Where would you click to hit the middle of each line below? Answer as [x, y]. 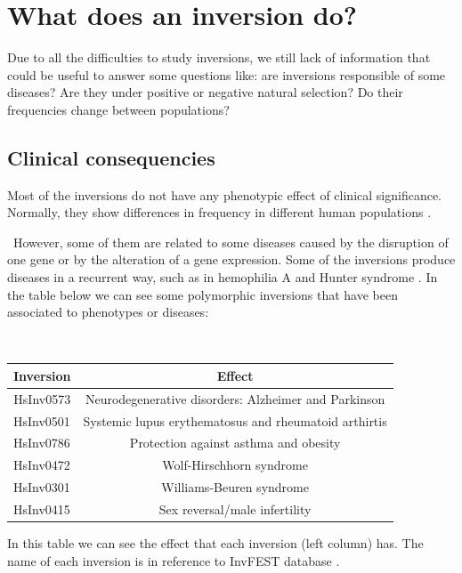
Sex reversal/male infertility [235, 509]
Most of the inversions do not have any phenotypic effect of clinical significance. [224, 194]
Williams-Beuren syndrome [235, 487]
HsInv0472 [42, 465]
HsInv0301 [42, 487]
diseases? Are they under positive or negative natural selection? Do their [205, 92]
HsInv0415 [42, 509]
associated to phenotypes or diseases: [108, 312]
